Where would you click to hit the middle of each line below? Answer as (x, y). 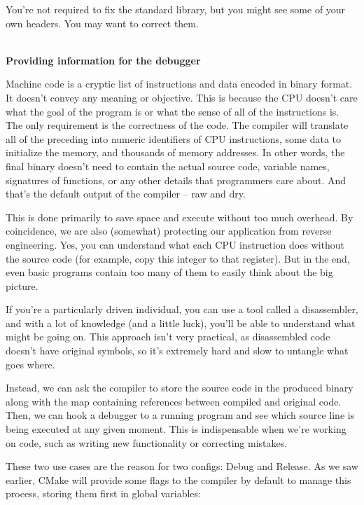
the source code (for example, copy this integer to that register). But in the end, (178, 258)
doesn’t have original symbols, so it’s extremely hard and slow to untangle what (177, 351)
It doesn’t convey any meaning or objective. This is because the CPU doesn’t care (182, 97)
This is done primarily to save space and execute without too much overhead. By (180, 217)
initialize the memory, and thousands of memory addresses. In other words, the (175, 152)
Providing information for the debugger (103, 60)
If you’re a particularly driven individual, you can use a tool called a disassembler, (182, 309)
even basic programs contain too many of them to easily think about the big (169, 272)
